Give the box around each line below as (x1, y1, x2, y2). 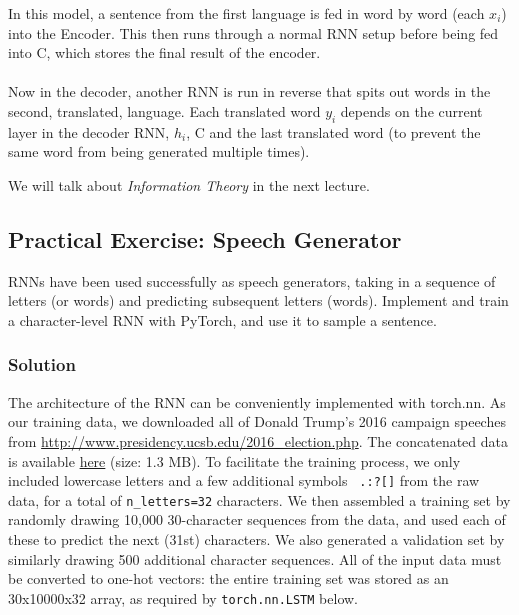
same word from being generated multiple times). (8, 141, 310, 162)
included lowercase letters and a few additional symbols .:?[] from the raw (8, 470, 480, 491)
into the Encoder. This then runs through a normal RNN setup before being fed (8, 22, 499, 43)
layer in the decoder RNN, (8, 121, 170, 142)
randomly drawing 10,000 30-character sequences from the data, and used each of (8, 509, 506, 530)
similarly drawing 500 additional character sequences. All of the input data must (8, 548, 502, 569)
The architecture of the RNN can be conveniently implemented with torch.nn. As (8, 391, 506, 412)
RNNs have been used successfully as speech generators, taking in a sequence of (8, 270, 496, 291)
